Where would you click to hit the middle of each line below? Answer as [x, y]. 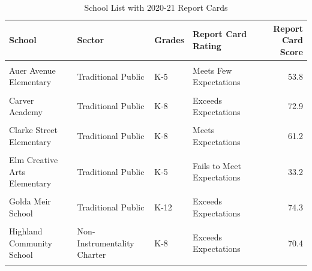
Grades [169, 40]
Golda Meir [30, 201]
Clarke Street [33, 130]
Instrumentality [106, 243]
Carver [22, 100]
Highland [26, 231]
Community [31, 243]
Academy [26, 112]
